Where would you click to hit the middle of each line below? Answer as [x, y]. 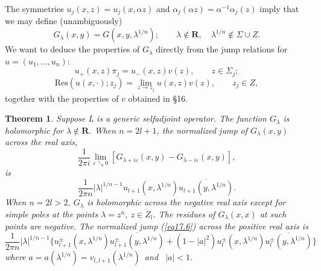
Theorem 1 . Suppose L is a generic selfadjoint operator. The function [136, 118]
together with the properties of [62, 98]
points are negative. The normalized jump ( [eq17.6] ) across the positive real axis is [157, 226]
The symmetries [34, 8]
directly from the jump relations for [222, 49]
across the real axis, [41, 142]
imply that [279, 8]
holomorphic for [34, 130]
